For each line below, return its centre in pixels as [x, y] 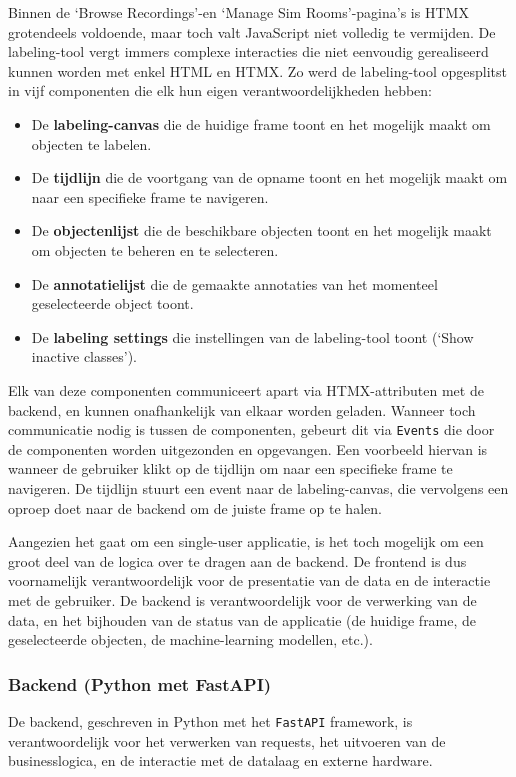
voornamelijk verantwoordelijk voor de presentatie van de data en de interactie [249, 580]
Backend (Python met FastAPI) [140, 683]
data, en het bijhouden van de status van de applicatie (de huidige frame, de [242, 619]
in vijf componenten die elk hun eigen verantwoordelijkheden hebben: [220, 90]
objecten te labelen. [91, 143]
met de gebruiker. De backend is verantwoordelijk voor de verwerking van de [242, 599]
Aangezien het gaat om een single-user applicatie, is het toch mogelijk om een [246, 541]
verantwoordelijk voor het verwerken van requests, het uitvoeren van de [227, 740]
